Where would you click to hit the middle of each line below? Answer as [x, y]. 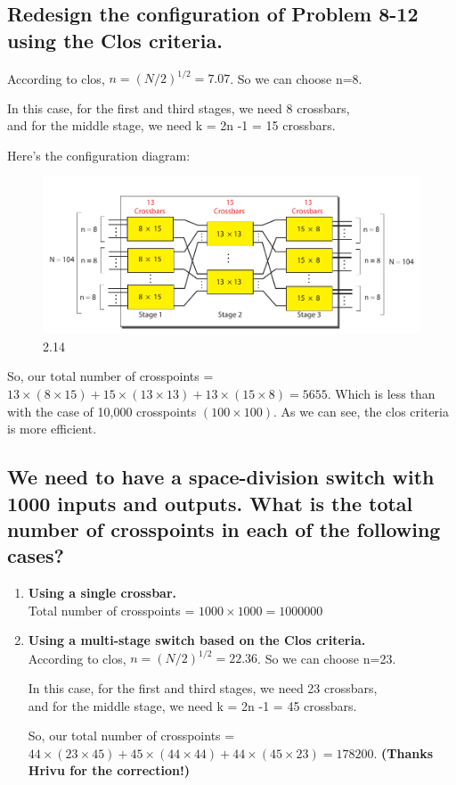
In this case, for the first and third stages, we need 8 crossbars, [179, 107]
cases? [36, 555]
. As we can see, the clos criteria [361, 411]
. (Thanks [403, 752]
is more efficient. [52, 429]
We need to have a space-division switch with [221, 477]
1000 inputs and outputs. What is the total [210, 503]
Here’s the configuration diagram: [99, 155]
